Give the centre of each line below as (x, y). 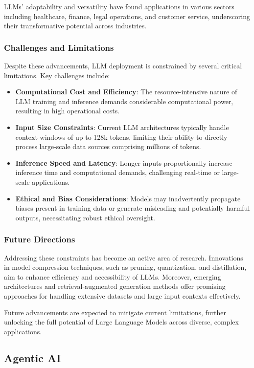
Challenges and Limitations (59, 47)
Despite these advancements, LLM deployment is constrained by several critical (123, 65)
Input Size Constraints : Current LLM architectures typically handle (122, 127)
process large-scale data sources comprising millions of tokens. (108, 146)
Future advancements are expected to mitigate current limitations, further (115, 312)
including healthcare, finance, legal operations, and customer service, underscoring (127, 16)
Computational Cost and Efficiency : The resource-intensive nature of (126, 92)
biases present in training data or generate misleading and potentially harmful (133, 208)
